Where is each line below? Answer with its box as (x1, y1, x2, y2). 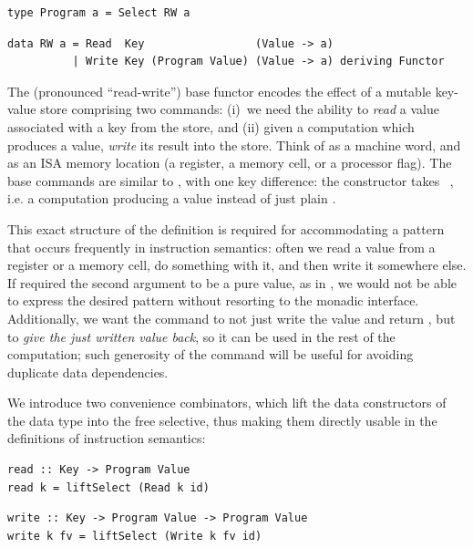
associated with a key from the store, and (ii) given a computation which (7, 117, 415, 136)
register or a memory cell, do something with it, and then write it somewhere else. (7, 255, 467, 274)
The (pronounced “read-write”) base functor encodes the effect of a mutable (7, 81, 431, 100)
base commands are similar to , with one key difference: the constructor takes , (7, 171, 454, 190)
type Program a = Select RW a (7, 6, 190, 19)
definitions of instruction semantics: (7, 429, 206, 448)
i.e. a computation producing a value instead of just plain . (7, 189, 336, 208)
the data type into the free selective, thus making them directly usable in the (7, 410, 437, 429)
